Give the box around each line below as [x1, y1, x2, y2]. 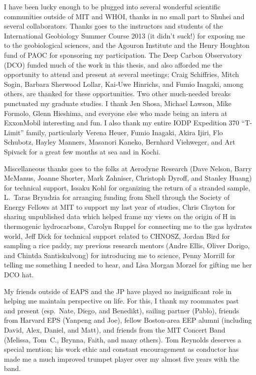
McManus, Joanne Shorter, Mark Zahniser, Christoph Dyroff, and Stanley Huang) [4, 173, 252, 183]
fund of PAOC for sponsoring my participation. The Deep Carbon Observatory [4, 49, 242, 60]
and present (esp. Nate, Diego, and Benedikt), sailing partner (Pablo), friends [4, 305, 239, 315]
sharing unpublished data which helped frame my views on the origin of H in [4, 211, 236, 222]
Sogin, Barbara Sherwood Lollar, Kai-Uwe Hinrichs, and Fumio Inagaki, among [4, 78, 244, 89]
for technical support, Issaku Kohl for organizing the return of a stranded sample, [4, 182, 251, 192]
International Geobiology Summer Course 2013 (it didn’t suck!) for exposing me [4, 30, 245, 40]
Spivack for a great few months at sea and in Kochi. [4, 146, 160, 156]
